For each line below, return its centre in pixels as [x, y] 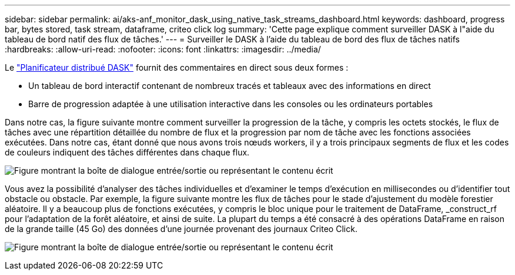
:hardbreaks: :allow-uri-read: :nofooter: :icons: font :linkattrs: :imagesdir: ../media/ [163, 49]
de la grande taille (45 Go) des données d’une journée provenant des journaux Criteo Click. [181, 229]
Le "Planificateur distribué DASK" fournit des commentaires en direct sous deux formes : [177, 67]
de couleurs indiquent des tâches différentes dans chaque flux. [127, 152]
